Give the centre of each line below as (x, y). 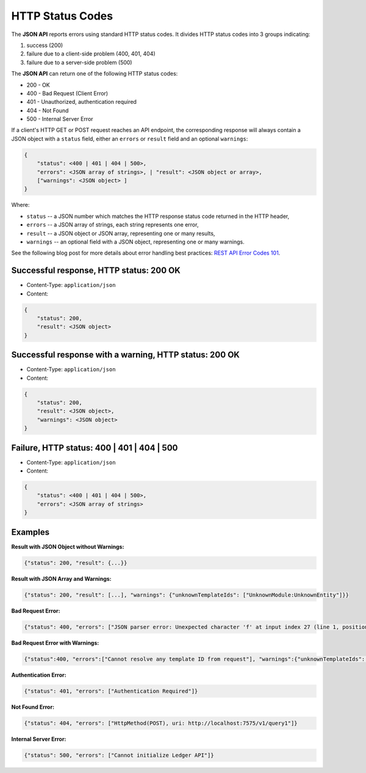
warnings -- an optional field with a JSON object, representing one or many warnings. (136, 242)
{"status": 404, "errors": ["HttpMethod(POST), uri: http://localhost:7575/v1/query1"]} (161, 723)
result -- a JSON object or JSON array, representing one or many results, (121, 233)
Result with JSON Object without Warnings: (68, 546)
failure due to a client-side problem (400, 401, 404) (91, 54)
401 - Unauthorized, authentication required (82, 102)
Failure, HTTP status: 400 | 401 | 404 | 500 (95, 448)
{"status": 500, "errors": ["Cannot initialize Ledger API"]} (119, 755)
